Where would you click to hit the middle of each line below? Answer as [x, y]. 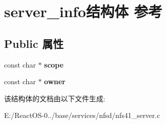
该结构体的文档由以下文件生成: [55, 98]
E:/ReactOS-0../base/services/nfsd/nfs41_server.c [82, 115]
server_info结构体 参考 [83, 11]
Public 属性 [34, 43]
